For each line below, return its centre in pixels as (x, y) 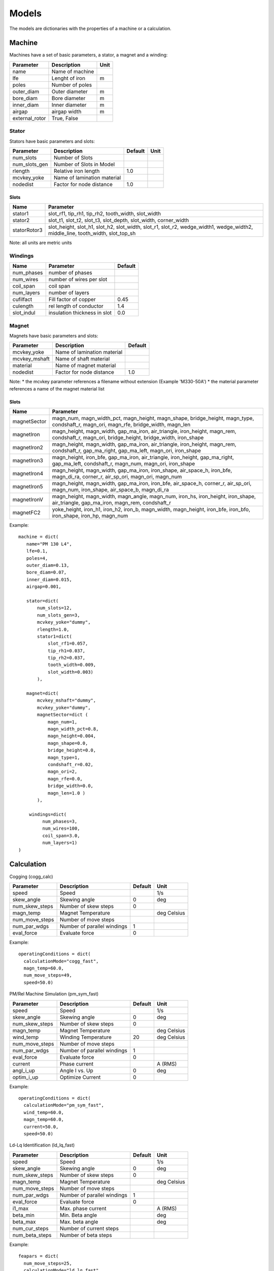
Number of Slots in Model (84, 164)
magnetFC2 (26, 512)
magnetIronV (28, 500)
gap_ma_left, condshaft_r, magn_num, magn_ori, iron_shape (124, 464)
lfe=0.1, (37, 551)
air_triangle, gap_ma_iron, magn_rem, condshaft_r (112, 503)
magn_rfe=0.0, (65, 779)
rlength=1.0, (53, 629)
